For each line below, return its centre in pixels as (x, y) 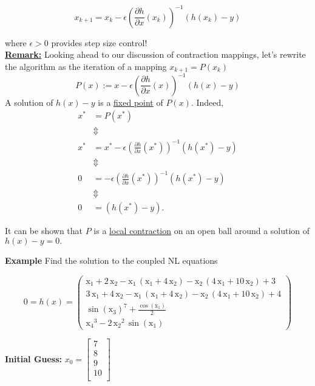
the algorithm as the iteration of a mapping (86, 66)
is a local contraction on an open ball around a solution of (202, 231)
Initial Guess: (34, 358)
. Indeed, (207, 102)
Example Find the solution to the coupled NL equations (111, 260)
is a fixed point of (130, 102)
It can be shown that (44, 231)
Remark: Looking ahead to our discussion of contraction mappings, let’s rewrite (155, 54)
